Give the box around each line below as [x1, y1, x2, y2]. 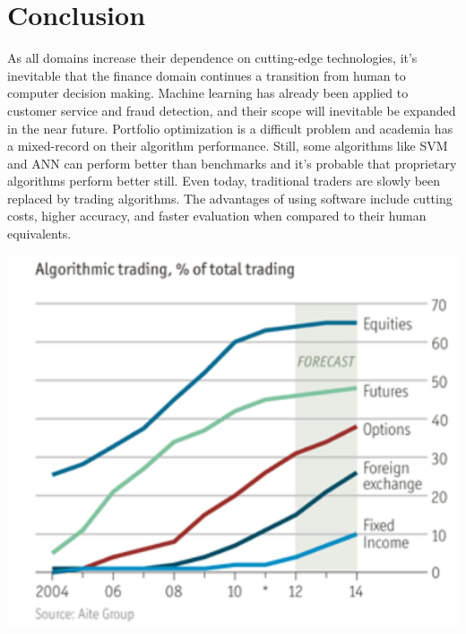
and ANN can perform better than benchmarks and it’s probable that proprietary [7, 153, 457, 172]
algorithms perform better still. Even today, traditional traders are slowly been [7, 171, 441, 190]
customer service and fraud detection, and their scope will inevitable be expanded [7, 100, 456, 119]
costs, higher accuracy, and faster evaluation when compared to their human [7, 206, 427, 225]
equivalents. [7, 224, 72, 243]
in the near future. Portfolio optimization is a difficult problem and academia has [7, 118, 453, 137]
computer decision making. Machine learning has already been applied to [7, 83, 409, 102]
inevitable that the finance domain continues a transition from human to [7, 65, 406, 84]
